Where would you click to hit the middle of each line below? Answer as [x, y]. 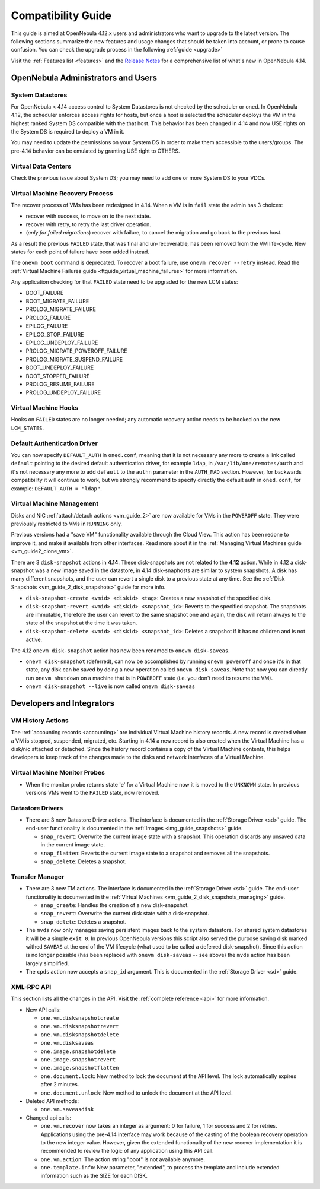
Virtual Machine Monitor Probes [58, 773]
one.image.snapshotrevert [78, 1059]
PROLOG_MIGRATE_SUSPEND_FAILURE [74, 359]
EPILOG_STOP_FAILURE [55, 334]
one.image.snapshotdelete [78, 1051]
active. [34, 640]
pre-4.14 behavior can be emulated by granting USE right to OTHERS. [95, 151]
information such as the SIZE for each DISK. [94, 1176]
